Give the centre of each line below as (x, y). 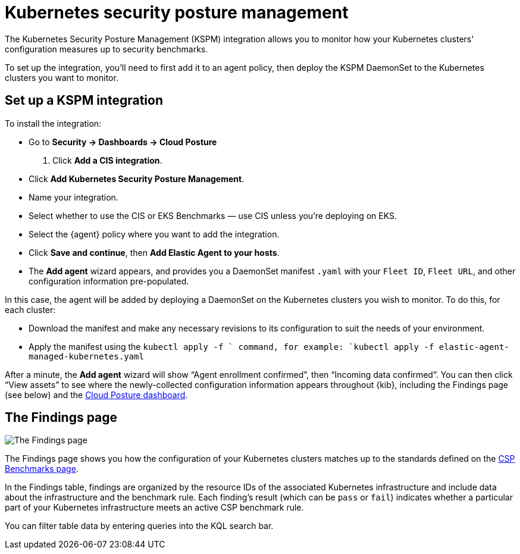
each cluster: (30, 309)
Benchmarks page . (42, 469)
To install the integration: (53, 123)
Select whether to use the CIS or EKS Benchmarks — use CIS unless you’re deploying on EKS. (213, 215)
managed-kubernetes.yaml (86, 356)
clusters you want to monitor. (62, 77)
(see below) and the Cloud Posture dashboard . (96, 395)
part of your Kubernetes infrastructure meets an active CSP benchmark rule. (154, 508)
